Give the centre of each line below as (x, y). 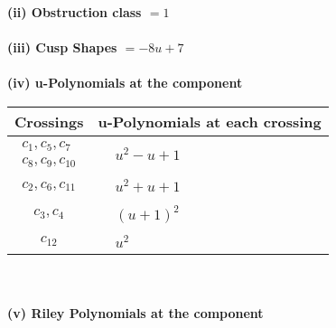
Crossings (49, 121)
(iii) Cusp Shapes (62, 47)
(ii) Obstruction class (75, 12)
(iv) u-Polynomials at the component (125, 83)
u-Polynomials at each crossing (210, 121)
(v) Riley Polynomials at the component (135, 313)
